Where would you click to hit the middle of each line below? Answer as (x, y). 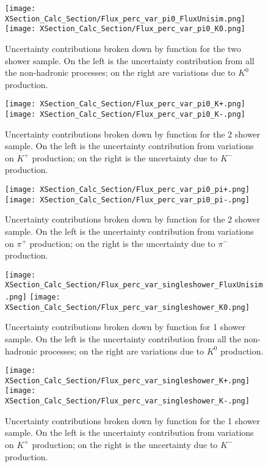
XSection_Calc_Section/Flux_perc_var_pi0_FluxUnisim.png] (125, 19)
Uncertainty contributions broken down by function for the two (123, 48)
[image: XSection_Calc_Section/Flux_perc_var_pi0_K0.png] (125, 29)
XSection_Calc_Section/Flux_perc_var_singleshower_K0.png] (127, 307)
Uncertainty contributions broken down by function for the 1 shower (133, 420)
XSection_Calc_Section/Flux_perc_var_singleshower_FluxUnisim (134, 285)
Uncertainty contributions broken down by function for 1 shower (125, 327)
